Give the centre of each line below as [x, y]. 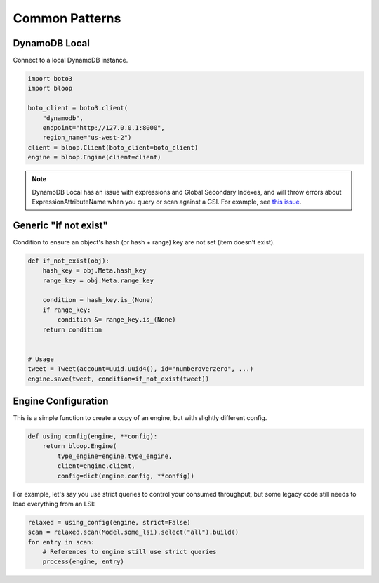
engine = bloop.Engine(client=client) [94, 157]
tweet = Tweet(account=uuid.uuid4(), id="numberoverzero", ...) [141, 369]
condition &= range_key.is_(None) [117, 320]
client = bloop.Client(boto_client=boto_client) [113, 147]
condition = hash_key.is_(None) [98, 300]
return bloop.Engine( [80, 446]
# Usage [41, 359]
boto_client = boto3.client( [78, 108]
